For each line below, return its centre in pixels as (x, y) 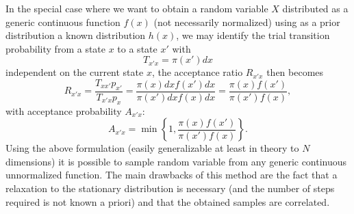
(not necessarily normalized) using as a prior (247, 22)
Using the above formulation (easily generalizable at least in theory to (152, 148)
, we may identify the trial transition (253, 35)
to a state (137, 48)
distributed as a (315, 8)
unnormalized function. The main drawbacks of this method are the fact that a (172, 175)
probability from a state (56, 48)
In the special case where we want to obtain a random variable (137, 8)
